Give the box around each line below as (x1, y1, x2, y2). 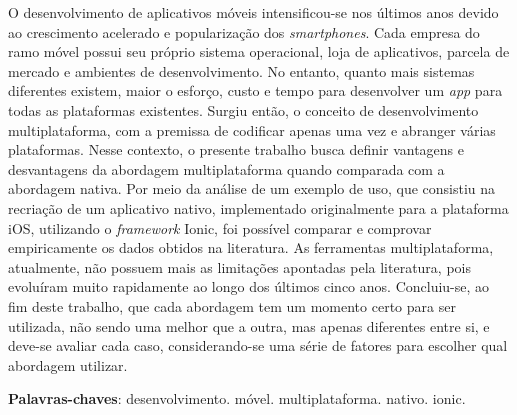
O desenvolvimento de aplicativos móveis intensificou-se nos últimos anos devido (8, 2, 499, 22)
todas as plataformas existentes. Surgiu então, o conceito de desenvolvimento (8, 99, 479, 120)
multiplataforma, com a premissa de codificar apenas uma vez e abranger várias (8, 119, 496, 140)
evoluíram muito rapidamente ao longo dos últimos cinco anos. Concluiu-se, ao (8, 276, 490, 297)
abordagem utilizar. (8, 354, 128, 375)
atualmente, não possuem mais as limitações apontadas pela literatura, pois (8, 256, 471, 277)
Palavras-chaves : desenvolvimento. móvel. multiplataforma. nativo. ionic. (8, 388, 466, 409)
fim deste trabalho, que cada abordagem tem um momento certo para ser (8, 295, 456, 316)
